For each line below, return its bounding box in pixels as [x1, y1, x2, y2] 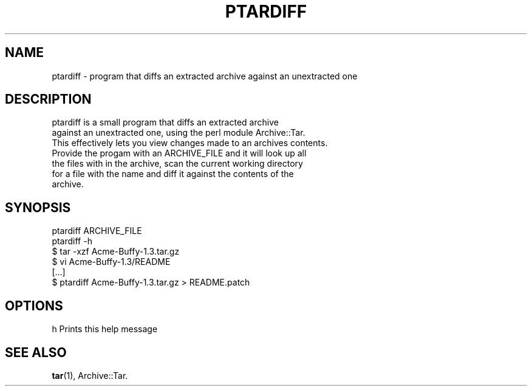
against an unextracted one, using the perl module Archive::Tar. [52, 127, 305, 138]
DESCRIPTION [5, 92, 92, 107]
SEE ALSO [5, 344, 67, 360]
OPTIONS [5, 298, 63, 313]
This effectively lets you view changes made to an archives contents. [52, 138, 328, 149]
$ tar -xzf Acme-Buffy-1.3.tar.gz [52, 246, 180, 257]
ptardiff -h [52, 236, 92, 247]
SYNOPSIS [5, 199, 71, 215]
